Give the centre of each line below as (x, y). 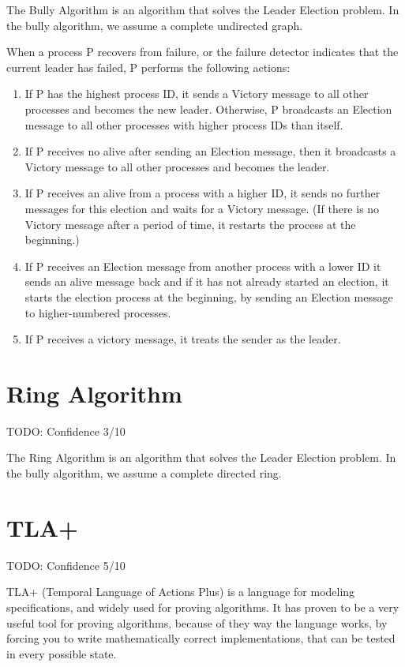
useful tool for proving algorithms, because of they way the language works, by (197, 622)
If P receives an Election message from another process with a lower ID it (203, 266)
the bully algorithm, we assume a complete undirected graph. (155, 25)
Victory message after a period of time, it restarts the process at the (190, 224)
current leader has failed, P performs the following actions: (148, 67)
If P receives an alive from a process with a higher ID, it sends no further (202, 193)
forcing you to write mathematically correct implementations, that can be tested (201, 638)
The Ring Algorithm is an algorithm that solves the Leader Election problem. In (201, 457)
